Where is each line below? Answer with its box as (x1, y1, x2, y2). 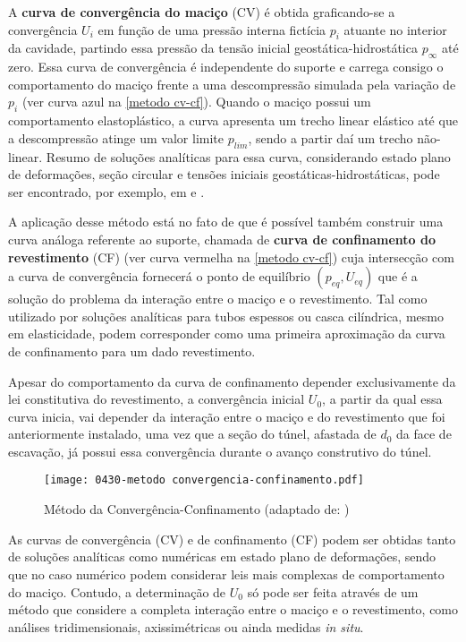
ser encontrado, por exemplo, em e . (8, 182, 205, 201)
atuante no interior (343, 20, 447, 39)
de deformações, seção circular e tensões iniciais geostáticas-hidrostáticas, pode (8, 165, 440, 184)
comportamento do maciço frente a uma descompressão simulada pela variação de (8, 74, 456, 93)
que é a (377, 267, 418, 286)
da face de (396, 424, 452, 443)
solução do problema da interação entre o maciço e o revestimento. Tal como (8, 289, 428, 308)
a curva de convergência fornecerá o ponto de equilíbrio (8, 267, 310, 286)
